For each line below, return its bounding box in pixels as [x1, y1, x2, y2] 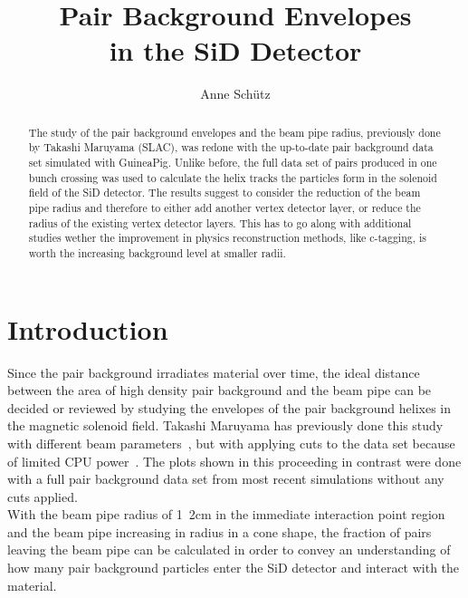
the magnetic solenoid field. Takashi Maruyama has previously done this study [7, 416, 444, 435]
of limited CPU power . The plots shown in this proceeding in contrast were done [7, 451, 462, 470]
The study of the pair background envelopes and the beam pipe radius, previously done [28, 124, 441, 140]
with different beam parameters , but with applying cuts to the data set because [7, 433, 455, 452]
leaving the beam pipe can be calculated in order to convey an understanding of [7, 540, 451, 559]
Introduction [7, 310, 168, 347]
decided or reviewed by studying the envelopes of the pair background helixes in [7, 398, 452, 417]
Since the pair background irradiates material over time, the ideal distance [7, 362, 420, 381]
